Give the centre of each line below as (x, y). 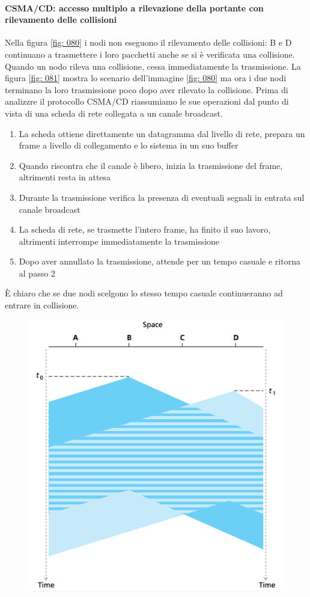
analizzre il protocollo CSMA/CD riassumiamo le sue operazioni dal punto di (147, 101)
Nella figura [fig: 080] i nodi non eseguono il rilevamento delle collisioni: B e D (148, 42)
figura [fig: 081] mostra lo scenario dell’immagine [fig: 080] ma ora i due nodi (146, 78)
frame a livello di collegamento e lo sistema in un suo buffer (129, 145)
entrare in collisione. (42, 305)
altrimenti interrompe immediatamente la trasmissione (119, 241)
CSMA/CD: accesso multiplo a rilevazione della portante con (134, 8)
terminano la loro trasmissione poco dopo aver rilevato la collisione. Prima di (147, 89)
